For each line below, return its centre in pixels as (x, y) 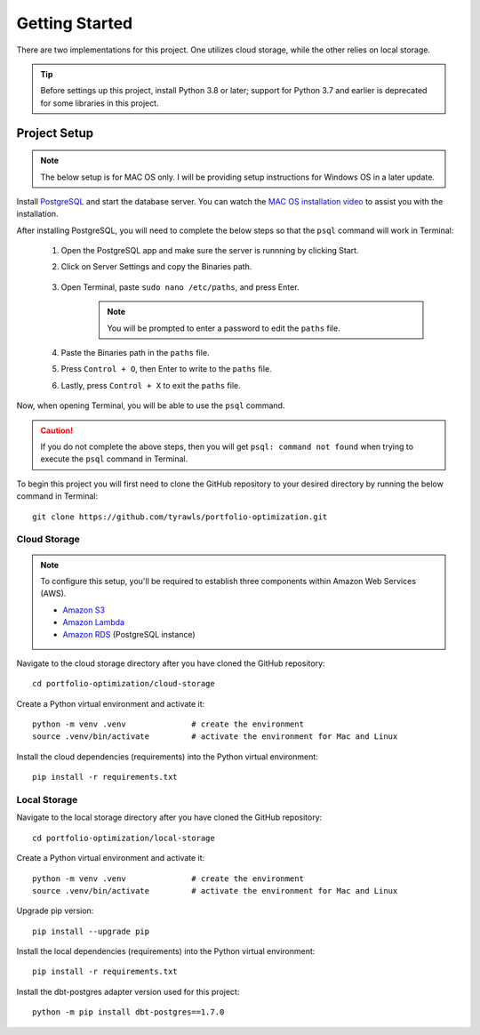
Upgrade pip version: (55, 911)
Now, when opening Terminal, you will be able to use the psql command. (151, 405)
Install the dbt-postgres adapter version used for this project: (128, 991)
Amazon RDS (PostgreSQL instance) (129, 635)
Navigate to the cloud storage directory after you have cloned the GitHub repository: (171, 663)
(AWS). (53, 594)
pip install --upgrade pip (91, 931)
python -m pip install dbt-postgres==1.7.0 (128, 1012)
